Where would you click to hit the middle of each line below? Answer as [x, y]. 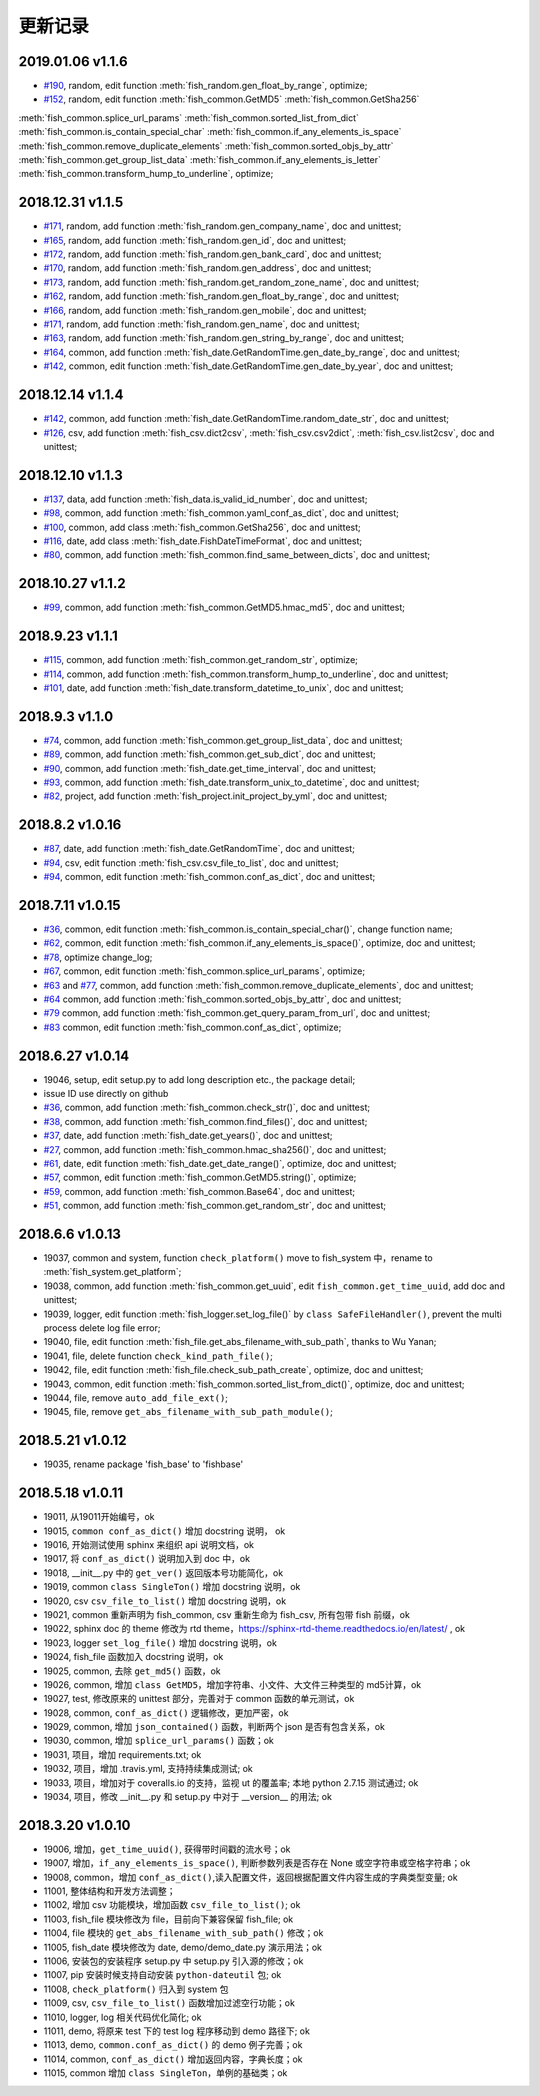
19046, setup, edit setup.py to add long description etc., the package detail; [199, 1079]
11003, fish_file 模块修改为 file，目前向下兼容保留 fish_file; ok [168, 1919]
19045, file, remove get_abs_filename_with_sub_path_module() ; [188, 1412]
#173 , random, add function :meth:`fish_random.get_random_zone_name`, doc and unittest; [231, 282]
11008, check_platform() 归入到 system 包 [136, 1989]
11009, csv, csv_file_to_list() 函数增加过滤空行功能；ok [169, 2003]
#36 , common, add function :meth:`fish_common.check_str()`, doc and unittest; [206, 1107]
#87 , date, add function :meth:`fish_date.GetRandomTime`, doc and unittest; [199, 849]
